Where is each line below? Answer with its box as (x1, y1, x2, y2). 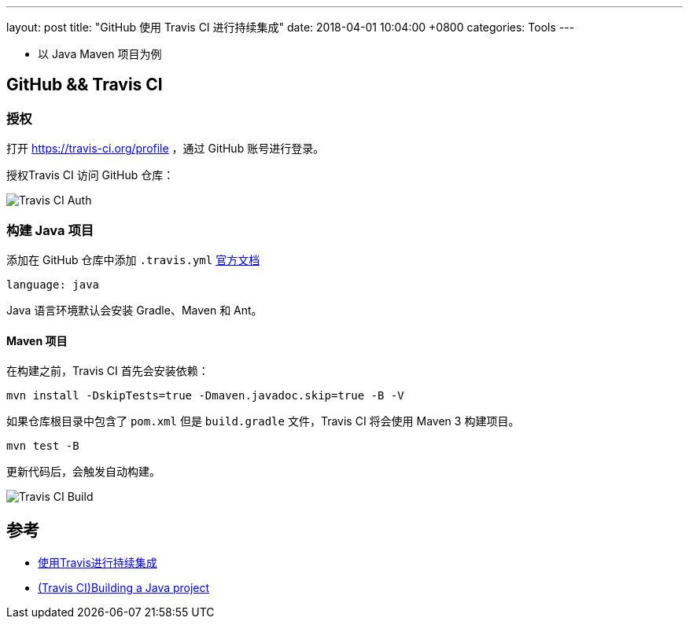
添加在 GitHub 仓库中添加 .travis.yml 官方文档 (6, 252, 260, 267)
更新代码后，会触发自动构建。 (6, 465, 160, 479)
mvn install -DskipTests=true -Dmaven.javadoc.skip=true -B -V (6, 389, 404, 403)
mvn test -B (6, 439, 79, 453)
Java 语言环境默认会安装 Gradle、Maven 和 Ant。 (6, 303, 263, 317)
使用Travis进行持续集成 (38, 556, 157, 570)
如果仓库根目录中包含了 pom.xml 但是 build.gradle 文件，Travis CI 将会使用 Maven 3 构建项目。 (6, 414, 520, 428)
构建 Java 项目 (6, 222, 94, 238)
